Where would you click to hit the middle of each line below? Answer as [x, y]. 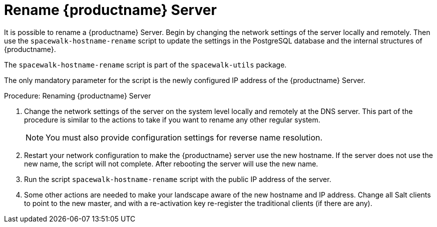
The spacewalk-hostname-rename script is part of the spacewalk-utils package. [145, 64]
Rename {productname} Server [110, 10]
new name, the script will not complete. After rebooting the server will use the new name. [171, 163]
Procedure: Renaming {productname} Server [78, 95]
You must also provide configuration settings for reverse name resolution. [184, 137]
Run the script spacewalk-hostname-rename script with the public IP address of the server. [178, 179]
